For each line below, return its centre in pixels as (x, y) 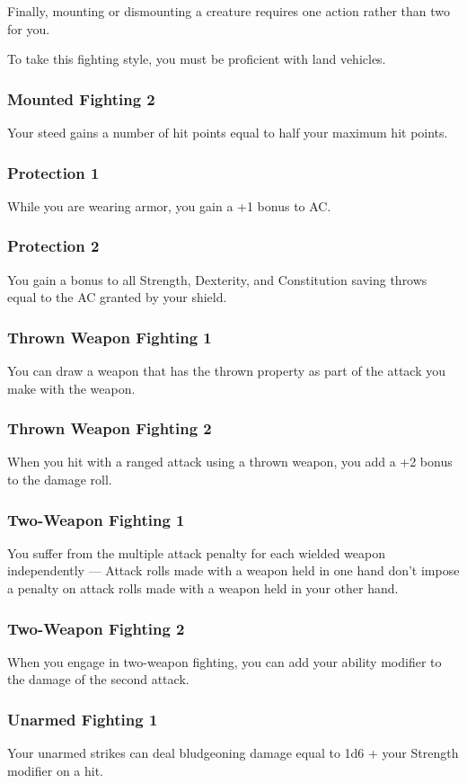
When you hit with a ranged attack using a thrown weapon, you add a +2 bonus (230, 462)
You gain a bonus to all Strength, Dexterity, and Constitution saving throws (217, 279)
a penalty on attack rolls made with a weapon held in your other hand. (203, 588)
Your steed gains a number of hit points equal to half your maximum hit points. (228, 132)
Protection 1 (53, 172)
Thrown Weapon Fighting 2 (110, 428)
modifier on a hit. (56, 770)
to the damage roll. (60, 480)
